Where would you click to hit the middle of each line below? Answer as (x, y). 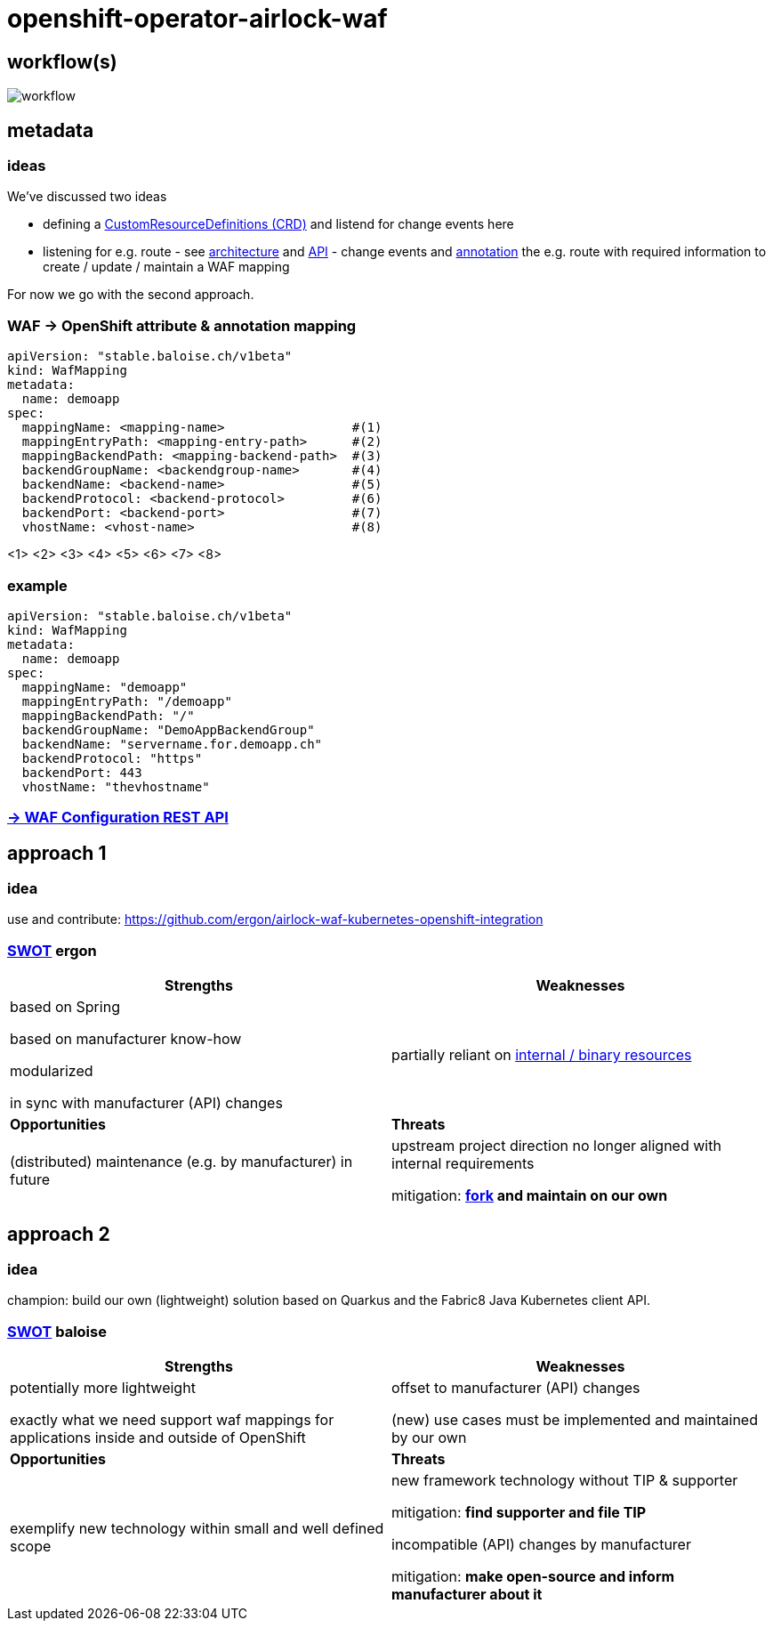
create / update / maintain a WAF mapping (166, 267)
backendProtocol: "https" (112, 758)
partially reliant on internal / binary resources (542, 1055)
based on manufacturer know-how (126, 1039)
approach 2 (59, 1234)
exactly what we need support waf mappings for (172, 1420)
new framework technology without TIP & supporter (565, 1481)
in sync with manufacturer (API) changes (146, 1103)
